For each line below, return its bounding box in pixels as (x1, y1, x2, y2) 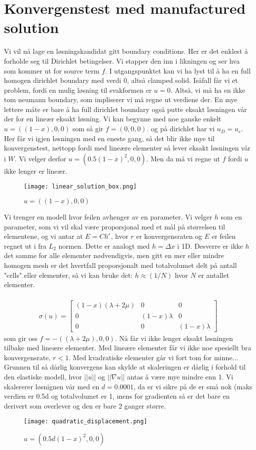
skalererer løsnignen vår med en (4, 381, 100, 391)
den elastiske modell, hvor (4, 371, 82, 381)
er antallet (198, 269, 229, 280)
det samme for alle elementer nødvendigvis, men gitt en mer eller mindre (4, 250, 224, 261)
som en (220, 212, 242, 222)
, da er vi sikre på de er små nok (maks (133, 381, 253, 391)
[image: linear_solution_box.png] (24, 183, 137, 190)
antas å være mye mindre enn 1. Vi (127, 371, 233, 381)
